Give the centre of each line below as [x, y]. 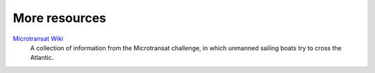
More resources [60, 18]
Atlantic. [42, 58]
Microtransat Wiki [38, 39]
